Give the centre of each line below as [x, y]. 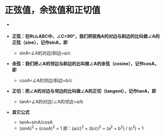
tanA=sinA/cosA [36, 122]
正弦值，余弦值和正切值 [53, 10]
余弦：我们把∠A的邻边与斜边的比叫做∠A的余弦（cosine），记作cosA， [85, 63]
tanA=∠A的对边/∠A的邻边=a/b [51, 101]
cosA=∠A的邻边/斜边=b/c [46, 80]
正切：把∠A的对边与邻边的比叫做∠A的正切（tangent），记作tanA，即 [84, 91]
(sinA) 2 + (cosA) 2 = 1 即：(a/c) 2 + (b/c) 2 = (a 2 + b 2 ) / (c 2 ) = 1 [81, 128]
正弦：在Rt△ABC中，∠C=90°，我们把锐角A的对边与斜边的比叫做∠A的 [86, 36]
